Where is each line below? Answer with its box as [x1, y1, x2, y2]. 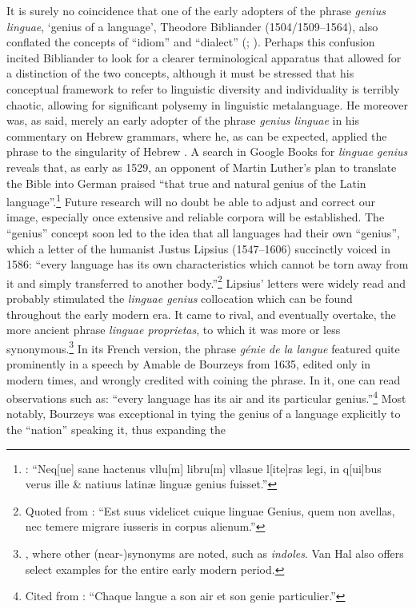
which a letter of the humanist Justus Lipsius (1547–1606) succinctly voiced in [6, 240, 390, 257]
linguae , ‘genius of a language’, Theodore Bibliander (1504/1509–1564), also [6, 18, 378, 34]
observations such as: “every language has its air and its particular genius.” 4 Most [6, 388, 406, 406]
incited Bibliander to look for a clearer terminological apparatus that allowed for [6, 49, 402, 66]
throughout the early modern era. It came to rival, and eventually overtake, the [6, 305, 396, 322]
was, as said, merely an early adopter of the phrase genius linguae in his [6, 112, 360, 129]
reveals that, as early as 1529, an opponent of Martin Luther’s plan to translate [6, 158, 397, 175]
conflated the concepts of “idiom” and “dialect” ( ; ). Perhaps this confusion [6, 34, 375, 50]
